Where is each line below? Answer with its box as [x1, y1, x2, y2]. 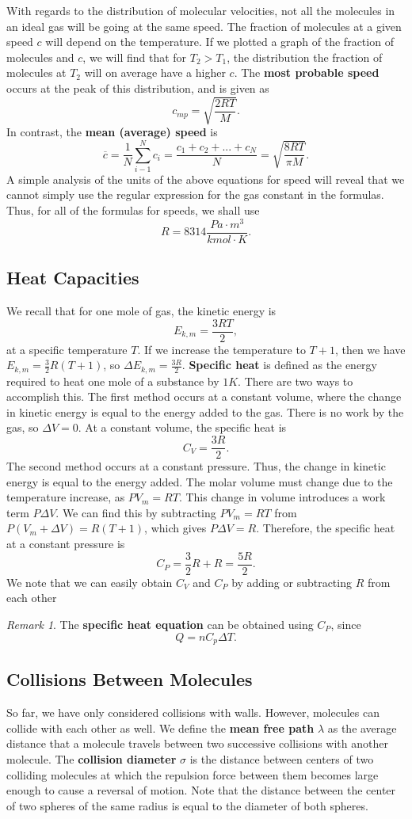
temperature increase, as [6, 489, 125, 505]
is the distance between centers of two [189, 750, 374, 767]
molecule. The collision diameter [6, 750, 177, 767]
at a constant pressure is [6, 535, 125, 552]
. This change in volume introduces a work [178, 489, 386, 505]
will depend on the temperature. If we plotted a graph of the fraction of [45, 33, 394, 50]
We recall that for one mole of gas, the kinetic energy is [6, 302, 277, 318]
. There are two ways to [238, 372, 353, 389]
